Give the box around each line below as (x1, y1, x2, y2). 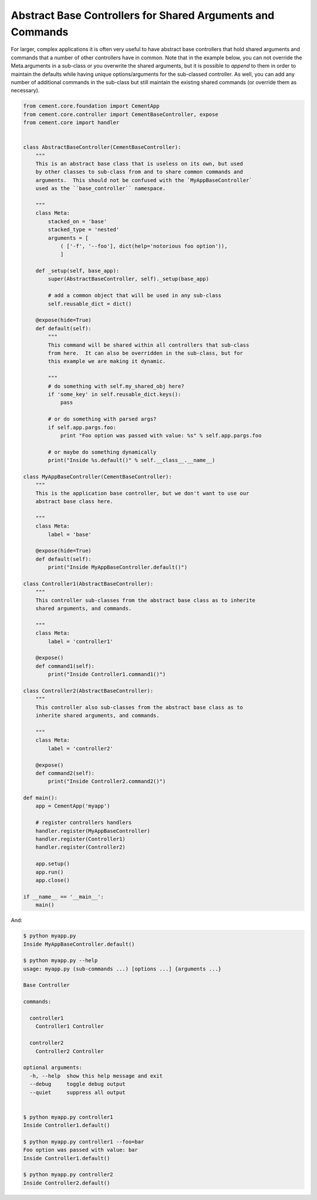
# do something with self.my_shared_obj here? (48, 383, 184, 390)
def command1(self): (35, 663, 95, 669)
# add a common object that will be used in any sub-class (48, 292, 222, 299)
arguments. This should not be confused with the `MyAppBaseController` (35, 177, 252, 184)
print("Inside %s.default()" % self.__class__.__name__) (48, 457, 215, 464)
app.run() (35, 869, 64, 875)
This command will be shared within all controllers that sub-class (48, 341, 249, 348)
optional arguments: (23, 1064, 82, 1071)
